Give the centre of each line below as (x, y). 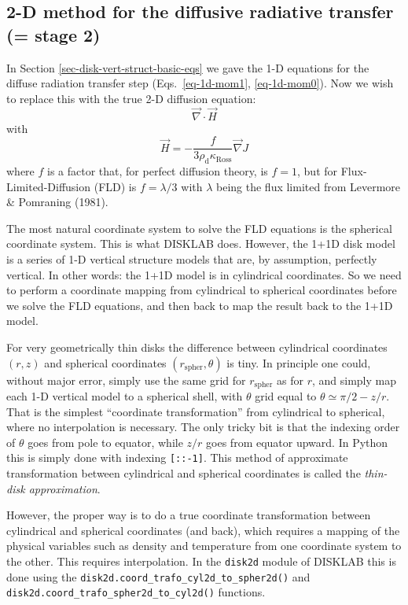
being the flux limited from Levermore (309, 186)
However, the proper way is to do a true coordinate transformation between (189, 515)
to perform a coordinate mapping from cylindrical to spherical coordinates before (202, 290)
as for (290, 380)
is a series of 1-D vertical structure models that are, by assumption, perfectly (192, 259)
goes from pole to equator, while (105, 442)
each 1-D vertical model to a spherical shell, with (125, 396)
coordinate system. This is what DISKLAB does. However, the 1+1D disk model (201, 243)
